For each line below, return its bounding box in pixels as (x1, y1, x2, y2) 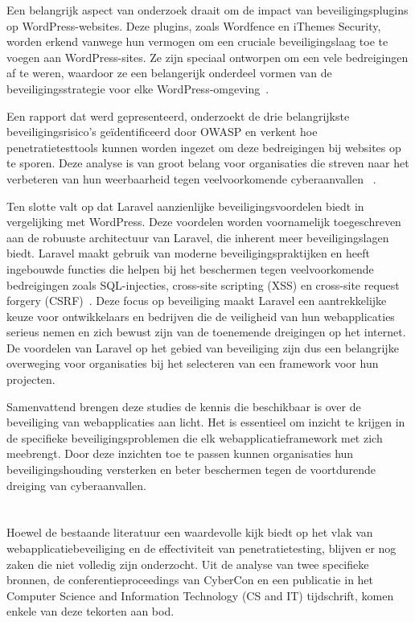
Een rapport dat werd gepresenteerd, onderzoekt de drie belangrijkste (6, 107, 350, 124)
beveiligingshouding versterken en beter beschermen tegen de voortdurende (6, 461, 376, 478)
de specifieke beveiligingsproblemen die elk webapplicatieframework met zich (6, 429, 383, 446)
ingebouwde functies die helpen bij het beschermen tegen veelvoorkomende (6, 260, 374, 277)
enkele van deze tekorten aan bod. (6, 603, 175, 620)
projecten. (6, 371, 55, 388)
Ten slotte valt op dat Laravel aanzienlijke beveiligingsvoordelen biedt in (6, 197, 364, 214)
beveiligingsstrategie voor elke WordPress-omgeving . (6, 80, 269, 97)
